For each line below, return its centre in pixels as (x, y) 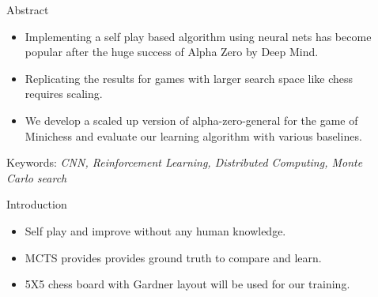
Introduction (37, 204)
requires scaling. (64, 94)
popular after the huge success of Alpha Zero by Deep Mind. (172, 52)
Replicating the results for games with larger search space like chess (189, 78)
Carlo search (37, 177)
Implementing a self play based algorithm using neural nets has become (198, 36)
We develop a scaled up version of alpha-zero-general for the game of (191, 120)
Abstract (28, 9)
